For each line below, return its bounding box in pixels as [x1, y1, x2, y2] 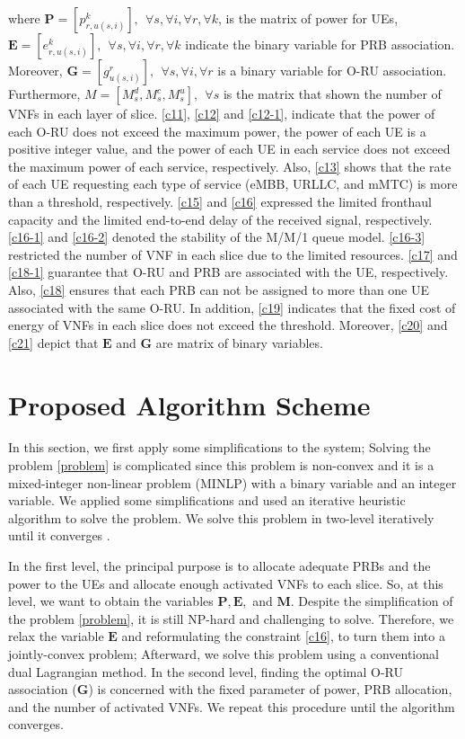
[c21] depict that [8, 333, 99, 352]
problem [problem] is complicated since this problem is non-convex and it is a [8, 456, 434, 475]
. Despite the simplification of [290, 592, 453, 610]
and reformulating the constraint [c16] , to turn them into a [121, 627, 445, 646]
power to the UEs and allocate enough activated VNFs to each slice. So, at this [8, 574, 443, 592]
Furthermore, [8, 85, 81, 102]
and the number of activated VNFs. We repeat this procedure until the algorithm [8, 697, 455, 716]
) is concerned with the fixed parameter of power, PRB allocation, [88, 680, 452, 699]
